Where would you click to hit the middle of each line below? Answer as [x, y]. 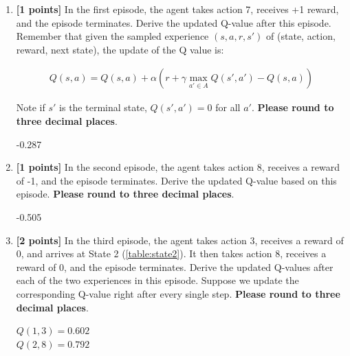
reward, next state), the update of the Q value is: [120, 49]
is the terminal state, [103, 107]
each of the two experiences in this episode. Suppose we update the [157, 280]
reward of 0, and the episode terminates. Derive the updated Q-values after [175, 266]
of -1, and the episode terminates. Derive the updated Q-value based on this [176, 180]
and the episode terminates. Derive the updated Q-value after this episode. [174, 22]
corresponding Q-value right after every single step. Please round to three [178, 293]
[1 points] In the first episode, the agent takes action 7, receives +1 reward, [177, 9]
